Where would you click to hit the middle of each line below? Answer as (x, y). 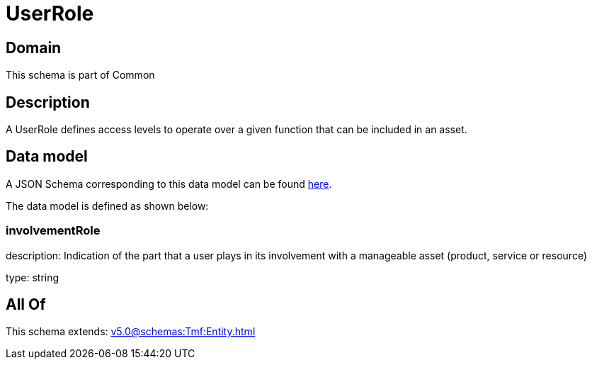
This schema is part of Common (80, 75)
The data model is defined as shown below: (107, 206)
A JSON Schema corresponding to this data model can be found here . (169, 184)
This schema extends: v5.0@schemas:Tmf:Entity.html (131, 332)
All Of (26, 305)
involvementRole (53, 231)
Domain (34, 47)
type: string (33, 277)
